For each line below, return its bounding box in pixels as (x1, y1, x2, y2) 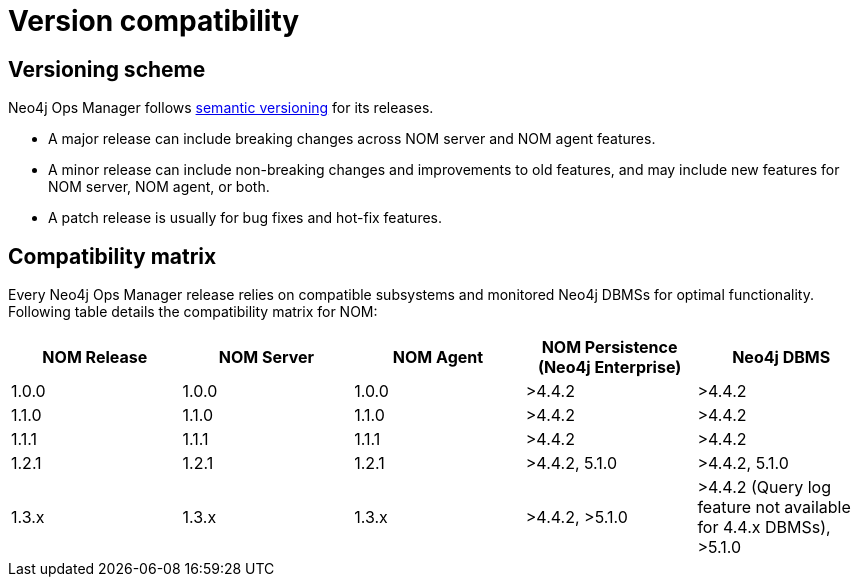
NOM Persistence (541, 337, 678, 358)
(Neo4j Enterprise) (537, 357, 682, 378)
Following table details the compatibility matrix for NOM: (8, 303, 378, 321)
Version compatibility (8, 4, 300, 38)
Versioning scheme (8, 56, 206, 82)
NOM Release (42, 347, 148, 368)
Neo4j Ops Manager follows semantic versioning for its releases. (8, 99, 434, 117)
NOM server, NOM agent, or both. (48, 178, 270, 196)
